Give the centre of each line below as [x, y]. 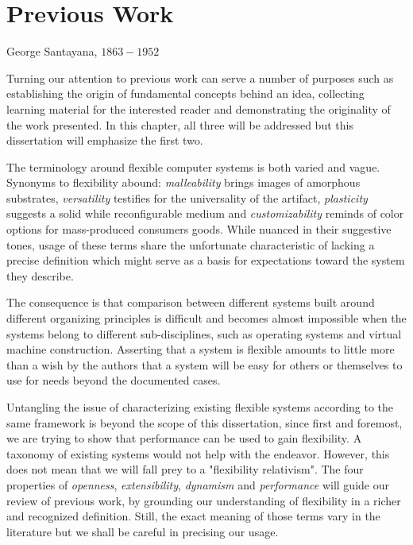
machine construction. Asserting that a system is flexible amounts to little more [201, 349]
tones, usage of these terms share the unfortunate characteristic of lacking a [191, 244]
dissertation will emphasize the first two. [105, 140]
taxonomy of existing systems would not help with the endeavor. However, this [198, 453]
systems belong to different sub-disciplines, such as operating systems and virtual [204, 333]
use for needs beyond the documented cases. [114, 380]
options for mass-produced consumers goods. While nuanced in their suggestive [199, 229]
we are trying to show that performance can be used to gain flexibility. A [184, 438]
